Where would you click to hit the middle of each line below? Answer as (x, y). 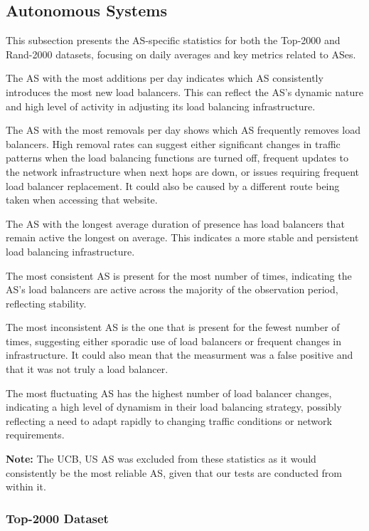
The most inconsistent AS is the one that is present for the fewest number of (173, 327)
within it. (26, 487)
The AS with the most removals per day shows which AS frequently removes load (183, 130)
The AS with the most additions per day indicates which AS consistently (165, 78)
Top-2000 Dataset (57, 518)
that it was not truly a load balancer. (87, 369)
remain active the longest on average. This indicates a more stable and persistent (182, 237)
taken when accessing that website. (82, 200)
